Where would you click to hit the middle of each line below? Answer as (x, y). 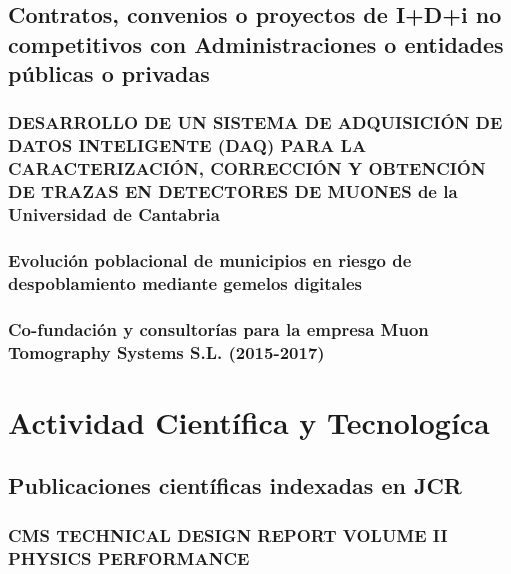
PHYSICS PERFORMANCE (129, 557)
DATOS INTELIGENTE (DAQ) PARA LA (187, 145)
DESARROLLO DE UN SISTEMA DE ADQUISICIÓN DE (255, 122)
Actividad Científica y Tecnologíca (249, 421)
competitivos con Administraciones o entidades (256, 43)
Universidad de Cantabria (114, 214)
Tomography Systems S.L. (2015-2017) (166, 351)
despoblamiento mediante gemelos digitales (185, 282)
